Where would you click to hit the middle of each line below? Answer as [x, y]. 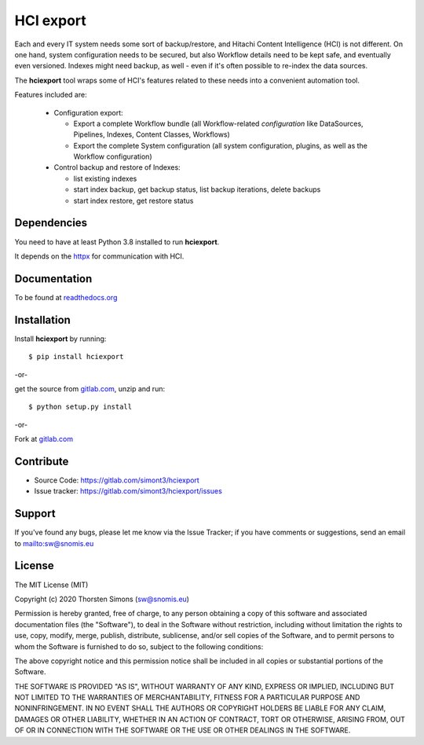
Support [35, 514]
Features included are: [51, 95]
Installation [42, 319]
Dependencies [51, 223]
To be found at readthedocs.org [66, 297]
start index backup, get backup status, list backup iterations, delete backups [197, 189]
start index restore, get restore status [133, 200]
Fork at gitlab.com [44, 439]
